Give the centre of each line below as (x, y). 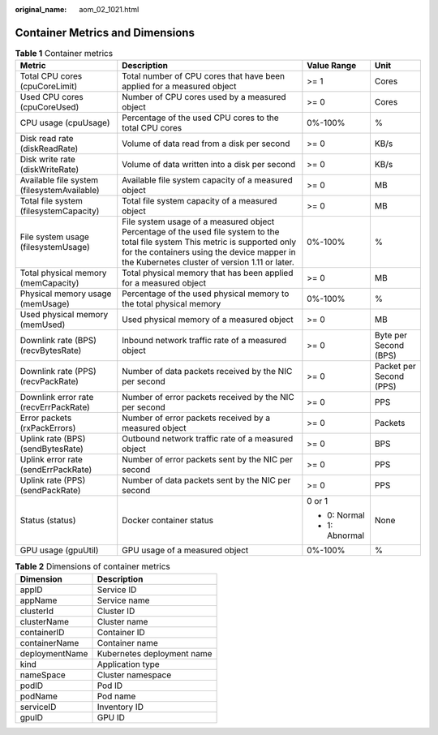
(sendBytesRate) (52, 449)
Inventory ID (120, 707)
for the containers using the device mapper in (209, 252)
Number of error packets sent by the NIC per (208, 460)
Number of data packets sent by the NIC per (206, 480)
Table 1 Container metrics (64, 54)
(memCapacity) (49, 283)
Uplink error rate (51, 460)
